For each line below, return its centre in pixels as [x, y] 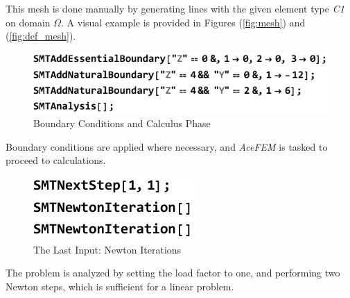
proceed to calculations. [56, 160]
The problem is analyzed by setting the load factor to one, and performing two [173, 273]
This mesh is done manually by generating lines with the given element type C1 [175, 8]
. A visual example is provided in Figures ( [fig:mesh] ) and [183, 22]
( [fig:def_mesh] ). [41, 36]
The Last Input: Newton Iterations [107, 249]
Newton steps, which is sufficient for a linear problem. [120, 286]
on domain [28, 22]
